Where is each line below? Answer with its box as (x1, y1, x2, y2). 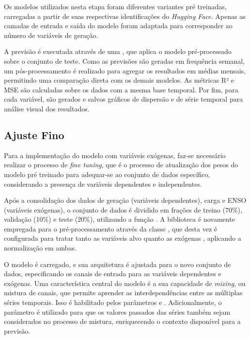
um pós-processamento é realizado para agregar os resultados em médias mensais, (4, 65, 246, 75)
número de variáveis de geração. (4, 30, 98, 40)
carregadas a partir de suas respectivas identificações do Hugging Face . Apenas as (4, 11, 246, 21)
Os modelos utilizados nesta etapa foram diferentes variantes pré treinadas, (4, 1, 227, 11)
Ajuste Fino (4, 127, 64, 142)
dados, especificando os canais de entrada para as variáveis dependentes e (4, 268, 221, 279)
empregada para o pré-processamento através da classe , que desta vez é (4, 223, 218, 233)
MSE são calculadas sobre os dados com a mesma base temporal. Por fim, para (4, 84, 238, 94)
